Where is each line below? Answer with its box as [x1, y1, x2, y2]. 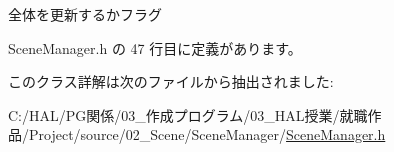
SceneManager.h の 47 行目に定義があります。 [8, 37, 302, 58]
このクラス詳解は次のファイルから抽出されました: [8, 71, 334, 92]
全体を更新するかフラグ [8, 4, 162, 24]
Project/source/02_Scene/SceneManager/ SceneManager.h [28, 124, 386, 145]
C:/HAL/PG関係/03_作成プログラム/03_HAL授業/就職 [8, 104, 368, 125]
